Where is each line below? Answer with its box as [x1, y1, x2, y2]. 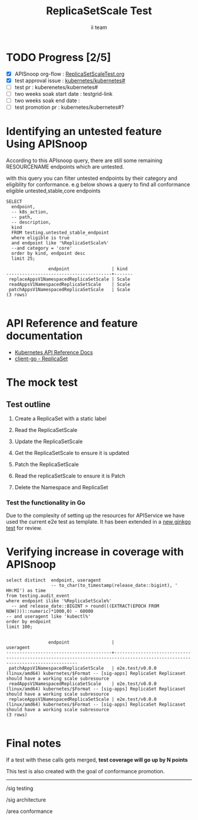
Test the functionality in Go [6, 498, 85, 506]
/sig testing [6, 785, 34, 792]
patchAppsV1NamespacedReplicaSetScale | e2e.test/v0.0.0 [8, 666, 157, 672]
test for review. [6, 525, 42, 532]
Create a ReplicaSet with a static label [14, 415, 107, 422]
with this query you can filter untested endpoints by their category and [6, 175, 178, 182]
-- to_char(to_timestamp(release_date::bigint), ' [51, 583, 178, 589]
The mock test [6, 376, 78, 389]
